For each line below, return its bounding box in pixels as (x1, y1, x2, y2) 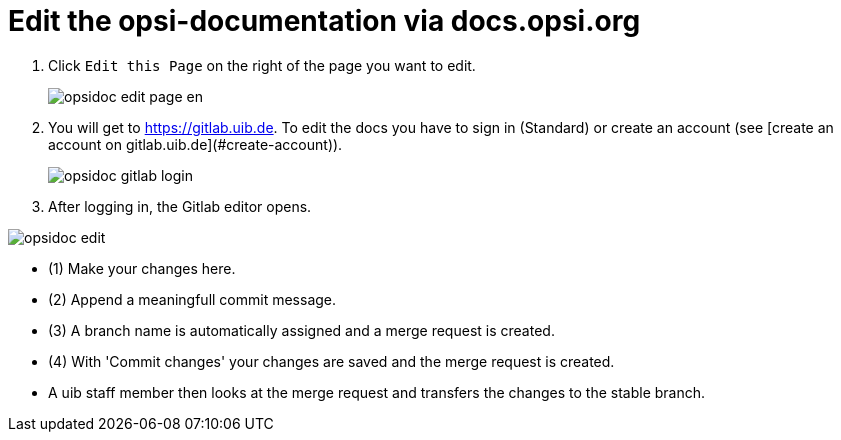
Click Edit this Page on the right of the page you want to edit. (48, 56, 476, 74)
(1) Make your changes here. (48, 259, 236, 277)
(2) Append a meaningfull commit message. (48, 290, 337, 308)
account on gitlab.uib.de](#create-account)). (48, 135, 343, 153)
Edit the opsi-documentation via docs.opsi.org (8, 4, 641, 38)
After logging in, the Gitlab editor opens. (48, 197, 312, 215)
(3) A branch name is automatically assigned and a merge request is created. (48, 321, 555, 339)
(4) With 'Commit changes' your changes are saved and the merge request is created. (48, 352, 615, 370)
